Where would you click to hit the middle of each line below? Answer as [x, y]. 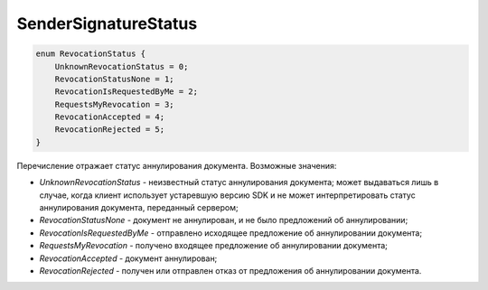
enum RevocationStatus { [91, 54]
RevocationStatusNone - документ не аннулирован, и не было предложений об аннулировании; [224, 220]
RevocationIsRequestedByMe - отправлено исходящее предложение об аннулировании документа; [231, 233]
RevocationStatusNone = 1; [115, 79]
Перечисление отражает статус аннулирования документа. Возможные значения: [177, 165]
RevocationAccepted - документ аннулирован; [128, 258]
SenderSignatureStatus [107, 23]
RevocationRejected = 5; [110, 130]
